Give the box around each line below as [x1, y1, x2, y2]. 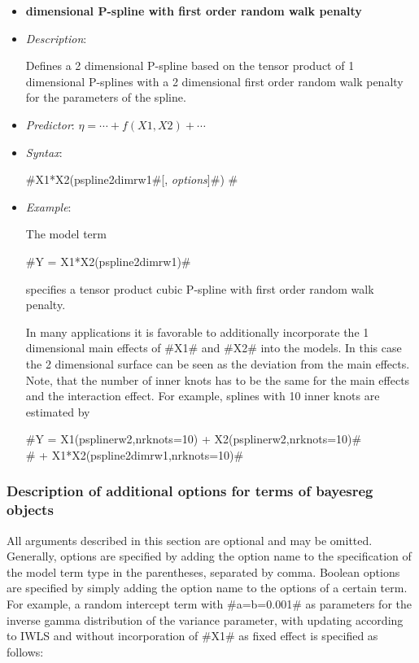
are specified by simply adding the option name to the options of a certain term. [7, 579, 408, 596]
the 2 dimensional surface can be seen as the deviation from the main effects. [25, 355, 410, 372]
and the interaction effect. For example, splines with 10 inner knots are [25, 387, 380, 404]
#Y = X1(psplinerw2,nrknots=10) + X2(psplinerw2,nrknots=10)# [25, 430, 362, 447]
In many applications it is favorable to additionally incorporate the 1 [25, 323, 369, 340]
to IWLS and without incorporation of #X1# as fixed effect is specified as [7, 627, 378, 644]
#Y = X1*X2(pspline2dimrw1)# [25, 252, 191, 269]
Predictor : [25, 116, 75, 133]
